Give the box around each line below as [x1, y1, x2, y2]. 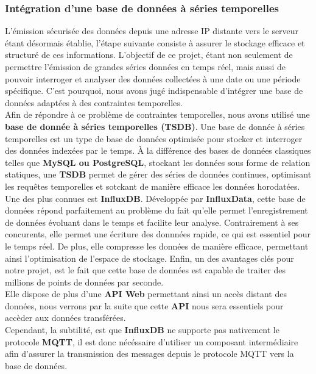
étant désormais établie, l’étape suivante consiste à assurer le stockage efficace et [5, 36, 305, 49]
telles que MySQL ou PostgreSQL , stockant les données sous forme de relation [5, 156, 311, 168]
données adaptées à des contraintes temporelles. [5, 96, 183, 109]
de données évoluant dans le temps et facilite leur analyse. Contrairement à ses [5, 215, 299, 228]
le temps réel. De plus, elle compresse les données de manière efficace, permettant [5, 239, 309, 252]
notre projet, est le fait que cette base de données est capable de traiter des [5, 264, 286, 276]
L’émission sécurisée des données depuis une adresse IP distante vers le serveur [5, 24, 299, 37]
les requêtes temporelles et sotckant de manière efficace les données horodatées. [5, 179, 300, 192]
